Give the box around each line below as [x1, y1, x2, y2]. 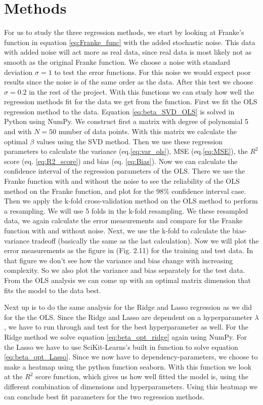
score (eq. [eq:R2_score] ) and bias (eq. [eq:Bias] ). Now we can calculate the [4, 155, 238, 166]
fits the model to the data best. [4, 285, 101, 295]
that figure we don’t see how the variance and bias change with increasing [4, 255, 233, 265]
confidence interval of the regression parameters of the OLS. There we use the [4, 166, 245, 176]
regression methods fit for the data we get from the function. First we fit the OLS [4, 96, 257, 107]
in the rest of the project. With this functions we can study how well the [29, 86, 254, 97]
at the [4, 371, 23, 382]
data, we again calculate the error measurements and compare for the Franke [4, 215, 243, 226]
